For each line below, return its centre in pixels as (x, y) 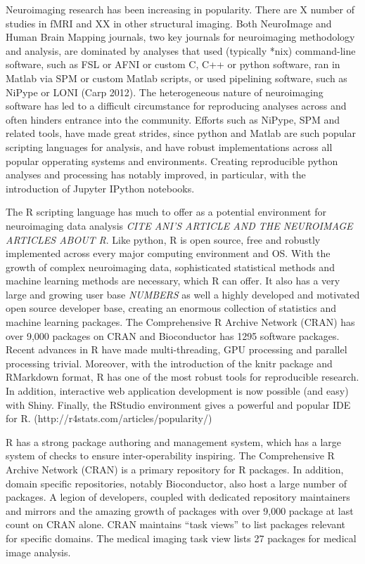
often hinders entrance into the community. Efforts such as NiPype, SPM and (173, 119)
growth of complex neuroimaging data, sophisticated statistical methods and (170, 267)
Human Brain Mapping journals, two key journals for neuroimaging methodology (180, 37)
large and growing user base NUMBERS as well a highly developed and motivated (183, 294)
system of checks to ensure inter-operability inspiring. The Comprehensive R (170, 455)
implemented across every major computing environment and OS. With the (168, 253)
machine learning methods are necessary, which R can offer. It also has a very (173, 281)
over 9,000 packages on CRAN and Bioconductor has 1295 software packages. (173, 335)
